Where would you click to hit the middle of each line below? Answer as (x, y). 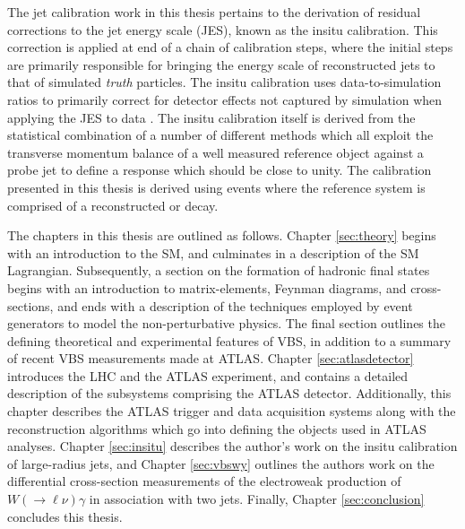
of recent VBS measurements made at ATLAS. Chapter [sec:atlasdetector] (211, 358)
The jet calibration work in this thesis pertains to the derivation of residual (214, 12)
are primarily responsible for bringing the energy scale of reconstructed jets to (221, 64)
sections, (30, 305)
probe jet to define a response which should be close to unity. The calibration (220, 170)
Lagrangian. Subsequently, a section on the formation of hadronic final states (219, 270)
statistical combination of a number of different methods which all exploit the (220, 135)
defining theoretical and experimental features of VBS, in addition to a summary (229, 340)
